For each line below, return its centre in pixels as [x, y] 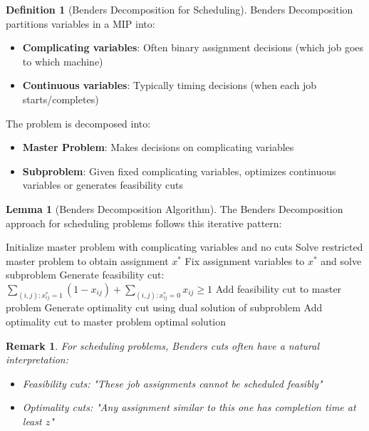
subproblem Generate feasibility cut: [85, 275]
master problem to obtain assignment [87, 260]
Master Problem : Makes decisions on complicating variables [158, 147]
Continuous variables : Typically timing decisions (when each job [170, 85]
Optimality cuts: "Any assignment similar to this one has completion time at [189, 407]
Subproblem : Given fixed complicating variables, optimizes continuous [179, 171]
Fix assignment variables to [245, 260]
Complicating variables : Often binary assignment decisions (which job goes [193, 47]
